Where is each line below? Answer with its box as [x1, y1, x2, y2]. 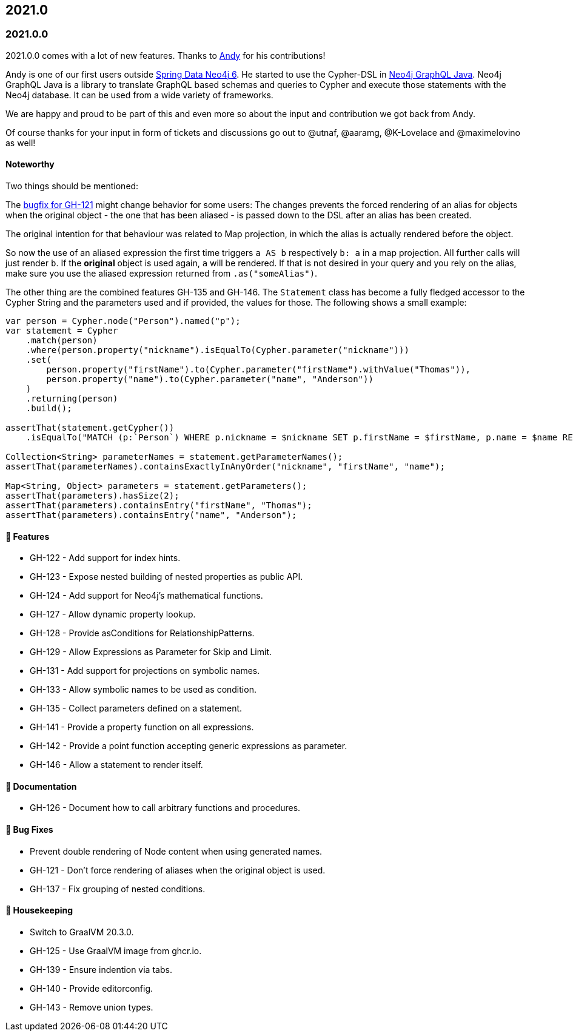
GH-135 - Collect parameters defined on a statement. [30, 703, 243, 714]
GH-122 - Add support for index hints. [30, 553, 181, 563]
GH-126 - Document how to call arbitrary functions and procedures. [30, 802, 301, 813]
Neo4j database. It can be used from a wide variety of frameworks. [5, 89, 273, 100]
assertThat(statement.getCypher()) [5, 423, 175, 433]
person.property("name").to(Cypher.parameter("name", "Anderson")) [46, 374, 374, 385]
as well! [5, 137, 36, 148]
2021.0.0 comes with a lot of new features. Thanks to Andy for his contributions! [5, 50, 326, 61]
